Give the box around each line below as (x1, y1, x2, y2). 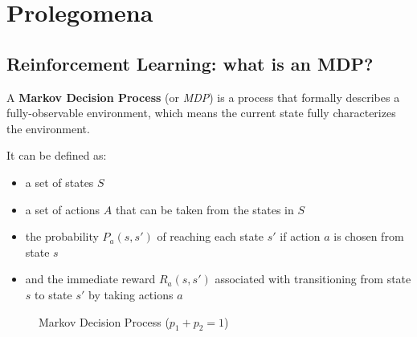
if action (280, 228, 321, 245)
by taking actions (88, 286, 174, 302)
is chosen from (333, 228, 404, 245)
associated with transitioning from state (215, 270, 411, 287)
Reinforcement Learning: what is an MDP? (6, 51, 374, 75)
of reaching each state (157, 228, 264, 245)
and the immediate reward (25, 270, 156, 287)
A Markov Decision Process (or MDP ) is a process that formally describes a (6, 88, 400, 105)
